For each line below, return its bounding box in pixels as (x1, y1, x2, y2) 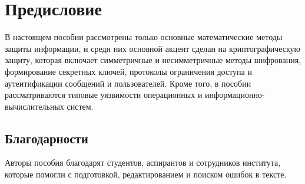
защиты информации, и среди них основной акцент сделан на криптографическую (5, 42, 301, 54)
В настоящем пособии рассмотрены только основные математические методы (5, 31, 283, 43)
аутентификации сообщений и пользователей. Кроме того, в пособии (5, 77, 251, 89)
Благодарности (5, 129, 88, 147)
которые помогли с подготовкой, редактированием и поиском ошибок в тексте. (5, 168, 287, 180)
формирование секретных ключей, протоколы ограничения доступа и (5, 65, 252, 77)
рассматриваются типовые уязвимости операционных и (5, 88, 203, 101)
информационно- (205, 88, 265, 101)
